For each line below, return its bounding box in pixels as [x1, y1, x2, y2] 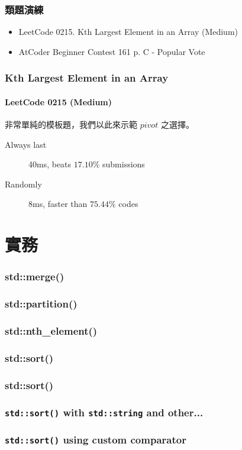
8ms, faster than [28, 198, 88, 210]
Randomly [5, 177, 42, 190]
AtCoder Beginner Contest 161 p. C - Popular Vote [18, 45, 205, 57]
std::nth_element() [5, 323, 98, 338]
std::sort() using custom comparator [5, 432, 186, 446]
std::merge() [5, 269, 64, 284]
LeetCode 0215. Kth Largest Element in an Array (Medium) [18, 25, 238, 38]
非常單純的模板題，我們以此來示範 [5, 118, 137, 131]
